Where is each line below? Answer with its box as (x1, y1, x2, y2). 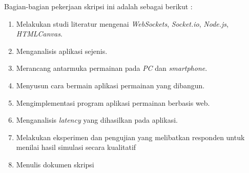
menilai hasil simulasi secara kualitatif (16, 142, 136, 152)
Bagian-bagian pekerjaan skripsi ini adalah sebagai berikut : (4, 1, 193, 11)
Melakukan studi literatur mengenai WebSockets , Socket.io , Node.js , (16, 18, 229, 29)
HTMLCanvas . (16, 28, 63, 39)
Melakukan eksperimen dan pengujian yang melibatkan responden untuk (16, 131, 245, 142)
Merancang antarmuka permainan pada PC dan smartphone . (16, 63, 208, 73)
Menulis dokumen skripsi (16, 159, 94, 169)
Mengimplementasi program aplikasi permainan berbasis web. (16, 97, 210, 108)
